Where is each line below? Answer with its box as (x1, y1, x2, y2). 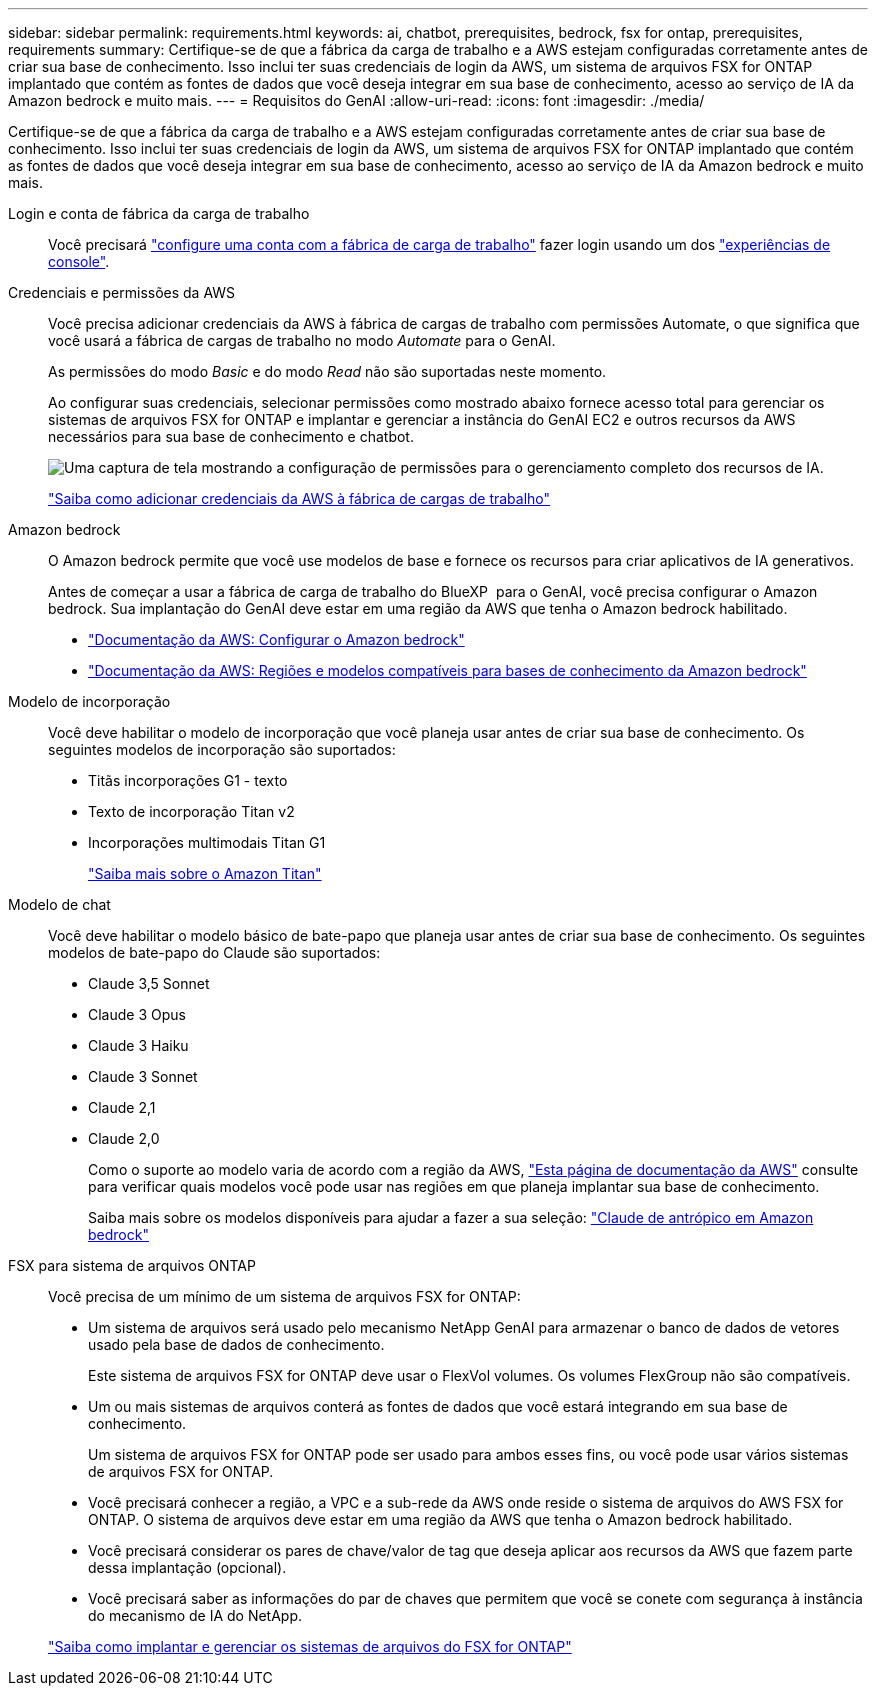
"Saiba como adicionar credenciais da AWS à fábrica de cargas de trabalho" (48, 490, 551, 507)
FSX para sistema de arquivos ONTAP (8, 1257, 256, 1274)
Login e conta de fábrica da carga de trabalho (8, 205, 310, 222)
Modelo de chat (8, 896, 111, 913)
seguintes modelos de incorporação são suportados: (48, 741, 396, 758)
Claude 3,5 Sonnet (88, 975, 210, 992)
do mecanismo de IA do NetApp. (88, 1607, 303, 1624)
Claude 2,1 (88, 1099, 156, 1116)
